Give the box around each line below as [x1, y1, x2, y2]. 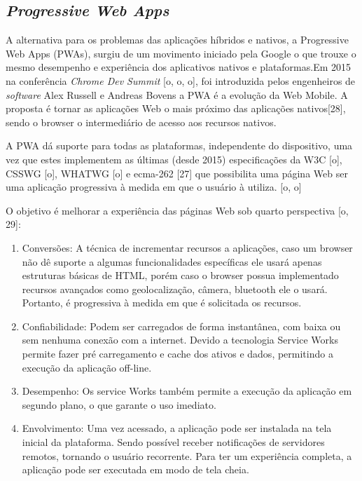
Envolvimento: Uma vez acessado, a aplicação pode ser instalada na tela [22, 421, 332, 435]
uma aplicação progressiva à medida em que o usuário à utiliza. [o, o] [6, 179, 302, 194]
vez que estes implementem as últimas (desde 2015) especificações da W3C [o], [6, 151, 342, 166]
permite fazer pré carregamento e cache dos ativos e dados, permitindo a [22, 346, 333, 361]
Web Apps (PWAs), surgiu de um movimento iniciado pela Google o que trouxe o [6, 46, 356, 60]
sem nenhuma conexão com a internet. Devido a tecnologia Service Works [22, 332, 338, 347]
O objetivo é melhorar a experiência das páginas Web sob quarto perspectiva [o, [6, 203, 349, 217]
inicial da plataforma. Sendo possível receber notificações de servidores [22, 435, 325, 449]
